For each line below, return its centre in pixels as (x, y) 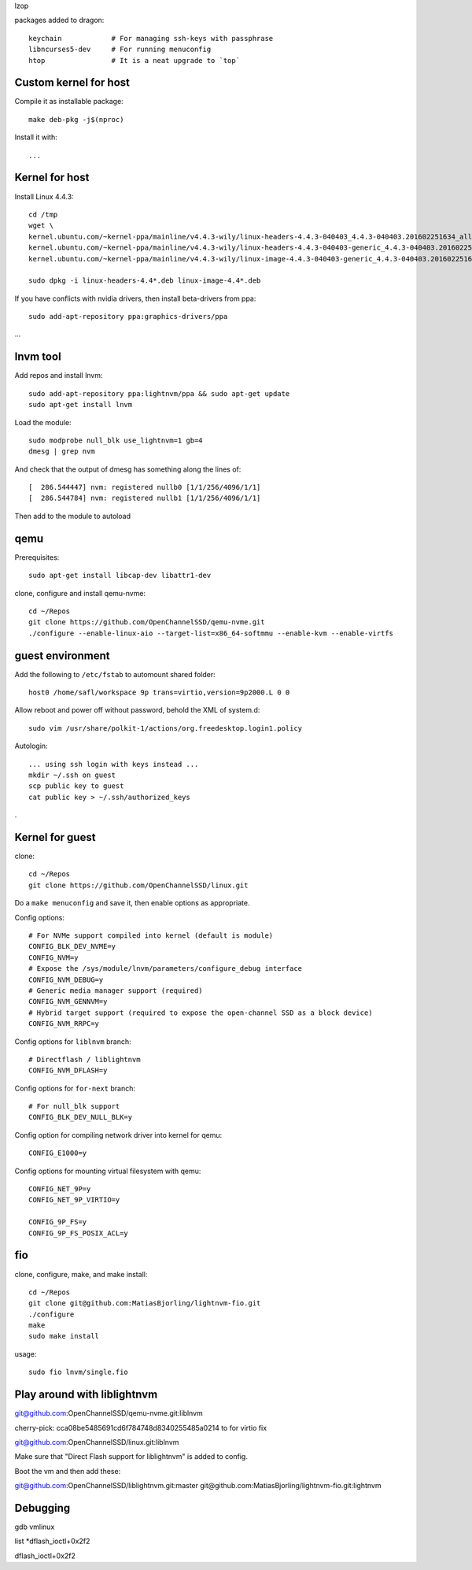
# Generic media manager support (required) (116, 991)
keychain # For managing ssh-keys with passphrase (151, 38)
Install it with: (36, 137)
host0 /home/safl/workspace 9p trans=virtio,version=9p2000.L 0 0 (159, 692)
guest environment (62, 655)
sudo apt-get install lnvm (81, 405)
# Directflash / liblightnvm (85, 1059)
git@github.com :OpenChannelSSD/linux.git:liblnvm (97, 1442)
